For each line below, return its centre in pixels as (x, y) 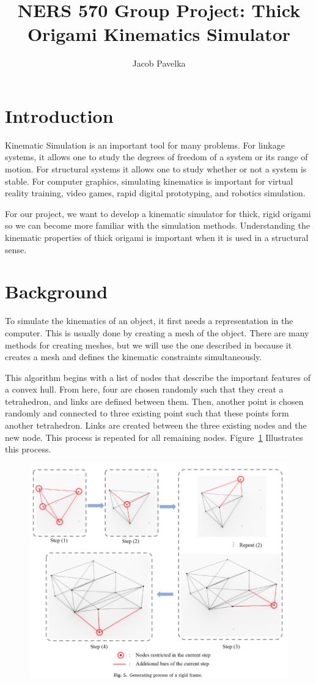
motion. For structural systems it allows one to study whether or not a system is (156, 169)
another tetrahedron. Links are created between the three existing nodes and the (156, 425)
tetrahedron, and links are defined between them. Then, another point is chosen (154, 401)
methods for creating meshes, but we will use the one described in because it (149, 345)
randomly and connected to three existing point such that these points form (147, 413)
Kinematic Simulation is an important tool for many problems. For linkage (145, 145)
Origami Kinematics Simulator (159, 34)
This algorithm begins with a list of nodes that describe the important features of (158, 377)
